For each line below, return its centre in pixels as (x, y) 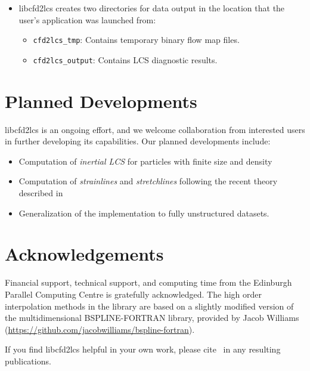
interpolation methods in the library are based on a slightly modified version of (149, 306)
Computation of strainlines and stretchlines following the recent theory (148, 181)
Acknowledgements (84, 254)
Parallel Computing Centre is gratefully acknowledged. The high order (133, 294)
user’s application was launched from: (87, 19)
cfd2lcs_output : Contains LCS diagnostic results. (125, 59)
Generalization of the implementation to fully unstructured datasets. (144, 213)
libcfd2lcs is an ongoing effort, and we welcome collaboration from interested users (155, 129)
